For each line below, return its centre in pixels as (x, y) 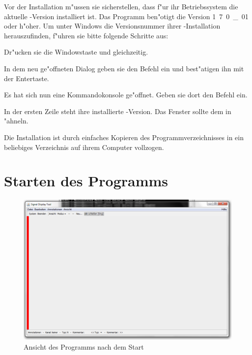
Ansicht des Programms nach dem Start (84, 346)
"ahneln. (16, 121)
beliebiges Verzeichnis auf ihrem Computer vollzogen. (84, 147)
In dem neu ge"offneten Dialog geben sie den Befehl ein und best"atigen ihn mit (124, 68)
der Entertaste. (27, 78)
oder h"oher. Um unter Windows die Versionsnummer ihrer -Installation (112, 26)
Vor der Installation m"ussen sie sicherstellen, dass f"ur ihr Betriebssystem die (121, 6)
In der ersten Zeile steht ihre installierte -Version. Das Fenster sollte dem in (118, 111)
